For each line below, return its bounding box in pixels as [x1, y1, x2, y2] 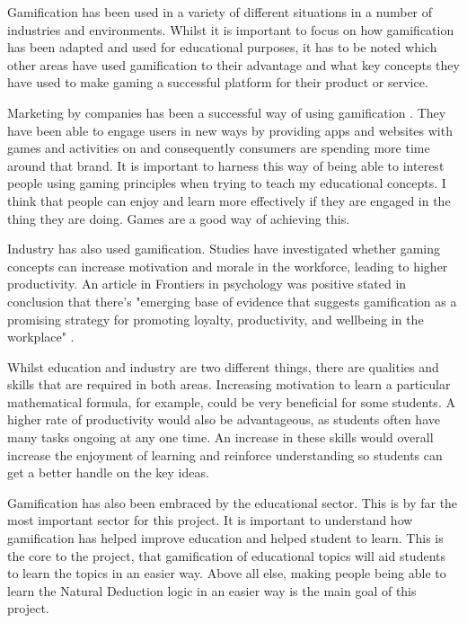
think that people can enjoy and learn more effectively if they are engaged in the [7, 191, 451, 209]
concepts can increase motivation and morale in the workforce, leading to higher [7, 256, 448, 275]
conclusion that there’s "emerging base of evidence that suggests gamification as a [7, 291, 457, 310]
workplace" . [7, 327, 75, 346]
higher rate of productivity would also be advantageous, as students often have [7, 410, 440, 429]
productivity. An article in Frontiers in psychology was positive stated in [7, 274, 407, 293]
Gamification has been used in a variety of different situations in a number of [7, 3, 433, 21]
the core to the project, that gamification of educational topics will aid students [7, 546, 445, 565]
